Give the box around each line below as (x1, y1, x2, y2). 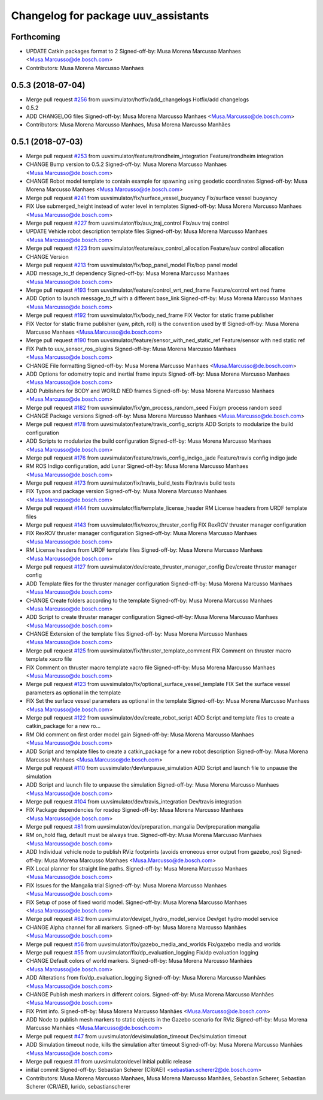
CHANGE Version (26, 253, 69, 260)
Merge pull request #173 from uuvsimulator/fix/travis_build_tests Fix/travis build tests (26, 479, 236, 486)
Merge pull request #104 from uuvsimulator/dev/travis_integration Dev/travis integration (26, 797, 242, 805)
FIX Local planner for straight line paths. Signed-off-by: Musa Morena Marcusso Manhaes (26, 865, 248, 872)
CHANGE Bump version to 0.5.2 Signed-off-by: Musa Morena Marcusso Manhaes (26, 161, 227, 168)
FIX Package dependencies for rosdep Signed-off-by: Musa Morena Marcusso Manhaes (26, 806, 244, 814)
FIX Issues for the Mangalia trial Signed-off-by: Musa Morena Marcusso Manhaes (26, 881, 227, 889)
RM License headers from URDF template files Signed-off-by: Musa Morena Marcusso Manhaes (26, 546, 263, 554)
